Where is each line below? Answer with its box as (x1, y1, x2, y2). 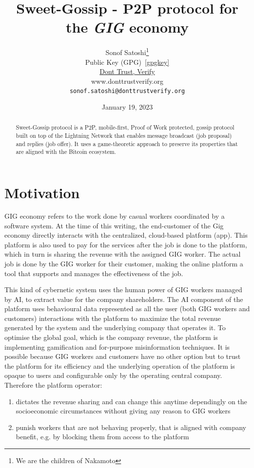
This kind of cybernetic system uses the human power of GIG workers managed (4, 284, 242, 295)
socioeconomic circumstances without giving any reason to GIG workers (16, 406, 231, 416)
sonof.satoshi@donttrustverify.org (69, 88, 185, 95)
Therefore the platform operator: (4, 380, 102, 390)
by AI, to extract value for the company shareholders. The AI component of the (4, 294, 243, 304)
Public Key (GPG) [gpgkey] (85, 56, 170, 67)
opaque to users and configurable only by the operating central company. (4, 370, 222, 380)
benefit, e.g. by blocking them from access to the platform (16, 431, 189, 442)
